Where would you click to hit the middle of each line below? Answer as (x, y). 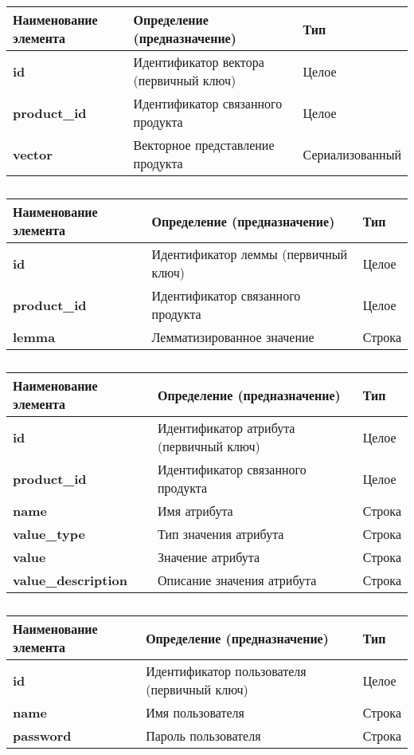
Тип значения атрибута (221, 534)
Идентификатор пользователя (226, 671)
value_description (70, 580)
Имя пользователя (195, 712)
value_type (49, 534)
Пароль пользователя (203, 735)
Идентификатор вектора (199, 62)
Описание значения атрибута (237, 580)
